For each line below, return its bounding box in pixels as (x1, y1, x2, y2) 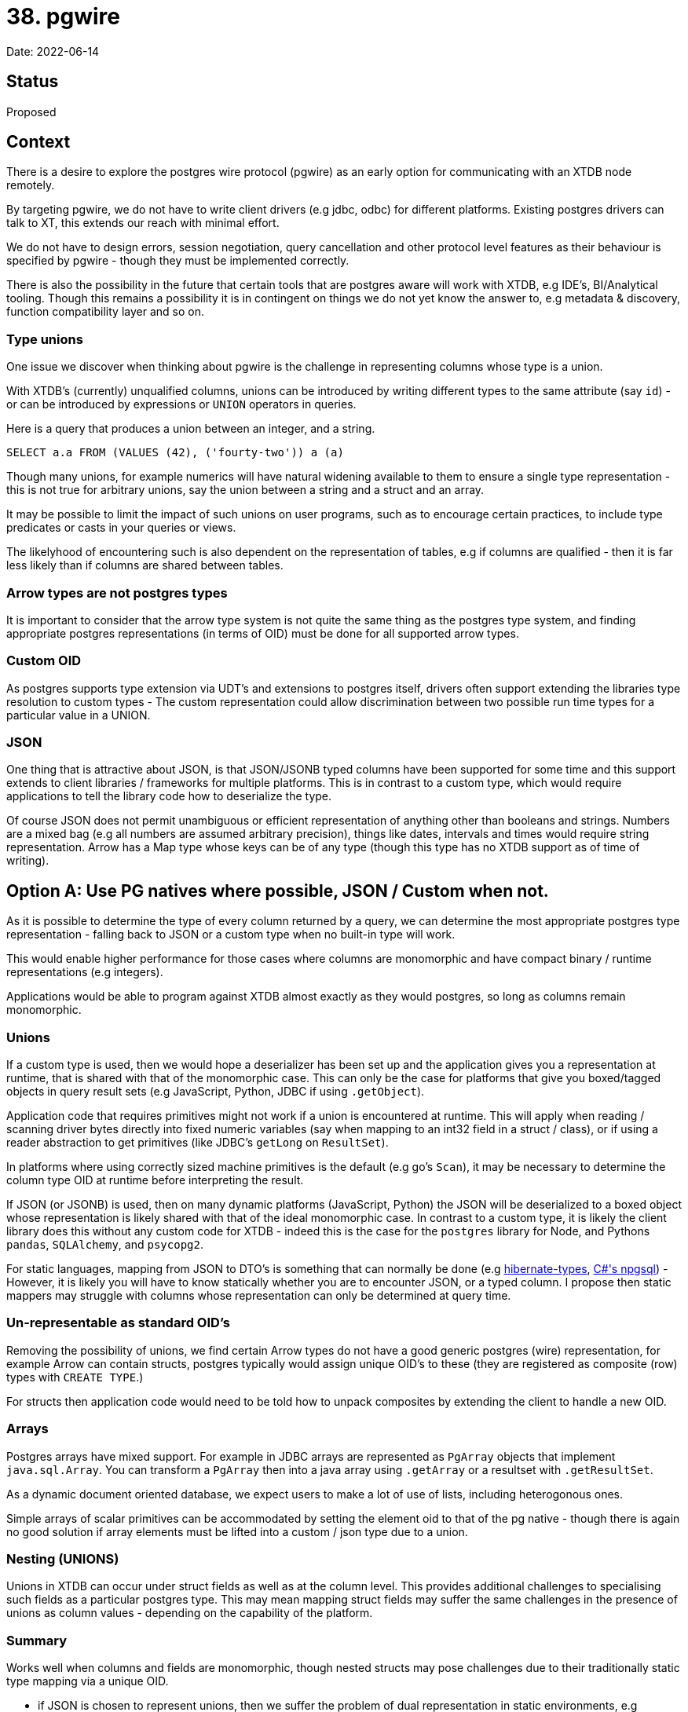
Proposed (6, 104, 57, 119)
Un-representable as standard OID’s (6, 1315, 231, 1331)
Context (6, 132, 71, 152)
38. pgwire (6, 3, 120, 30)
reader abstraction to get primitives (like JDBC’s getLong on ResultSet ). (6, 1136, 389, 1150)
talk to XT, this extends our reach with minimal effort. (6, 216, 280, 230)
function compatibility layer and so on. (6, 305, 204, 319)
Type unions (6, 331, 83, 347)
